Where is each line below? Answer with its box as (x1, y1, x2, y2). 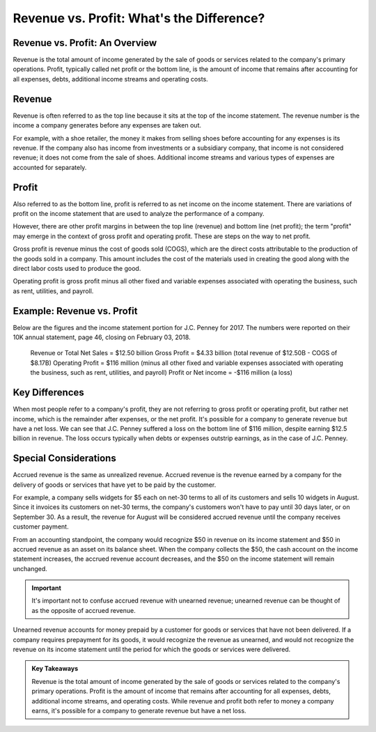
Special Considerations (13, 453, 116, 465)
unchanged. (13, 564, 48, 573)
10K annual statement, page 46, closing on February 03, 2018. (13, 333, 191, 341)
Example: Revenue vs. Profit (13, 305, 138, 317)
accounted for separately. (13, 163, 87, 171)
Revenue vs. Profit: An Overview (13, 37, 157, 49)
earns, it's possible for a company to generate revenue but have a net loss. (31, 707, 246, 715)
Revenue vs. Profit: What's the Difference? (13, 10, 265, 26)
